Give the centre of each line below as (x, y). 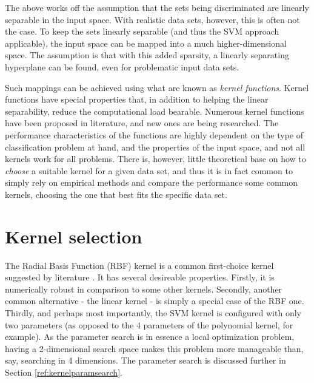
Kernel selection (74, 236)
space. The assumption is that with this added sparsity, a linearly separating (147, 55)
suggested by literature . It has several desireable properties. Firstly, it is (140, 277)
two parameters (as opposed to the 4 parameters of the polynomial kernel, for (149, 324)
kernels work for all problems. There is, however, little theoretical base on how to (155, 159)
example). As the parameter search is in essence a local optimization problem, (150, 337)
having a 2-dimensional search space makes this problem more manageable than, (154, 348)
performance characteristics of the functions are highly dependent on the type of (154, 134)
